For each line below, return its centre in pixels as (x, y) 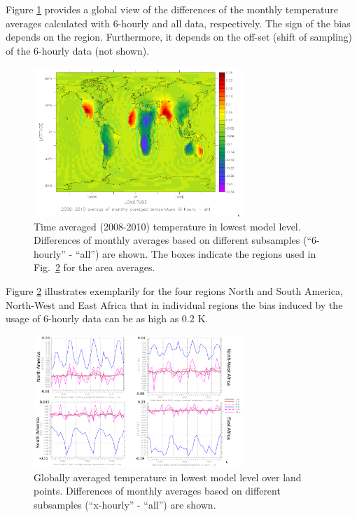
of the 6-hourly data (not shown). (78, 50)
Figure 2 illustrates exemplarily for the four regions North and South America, (174, 291)
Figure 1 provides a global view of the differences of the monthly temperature (172, 9)
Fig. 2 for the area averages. (94, 267)
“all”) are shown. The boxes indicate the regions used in (196, 253)
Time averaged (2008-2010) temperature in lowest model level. (167, 226)
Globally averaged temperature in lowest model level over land (168, 477)
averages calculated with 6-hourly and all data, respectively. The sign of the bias (178, 23)
